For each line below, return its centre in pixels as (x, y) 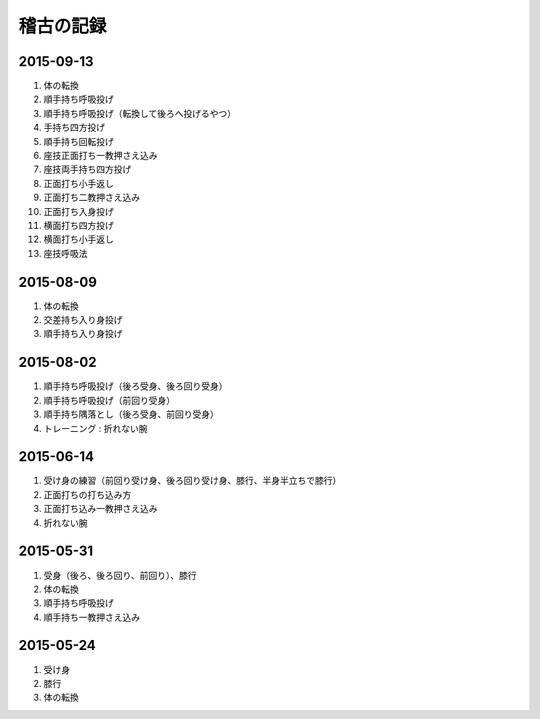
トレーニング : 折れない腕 (95, 428)
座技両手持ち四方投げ (87, 169)
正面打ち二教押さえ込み (91, 197)
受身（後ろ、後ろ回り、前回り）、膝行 (120, 575)
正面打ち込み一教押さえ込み (100, 509)
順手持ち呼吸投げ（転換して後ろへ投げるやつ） (140, 113)
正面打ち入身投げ (78, 211)
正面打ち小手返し (78, 183)
